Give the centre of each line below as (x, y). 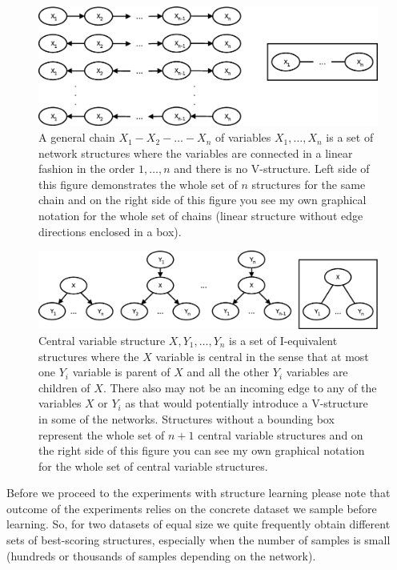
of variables (243, 137)
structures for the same (309, 184)
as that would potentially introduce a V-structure (247, 403)
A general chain (77, 137)
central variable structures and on (281, 434)
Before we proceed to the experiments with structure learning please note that (198, 493)
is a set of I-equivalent (283, 340)
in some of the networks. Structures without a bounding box (186, 418)
